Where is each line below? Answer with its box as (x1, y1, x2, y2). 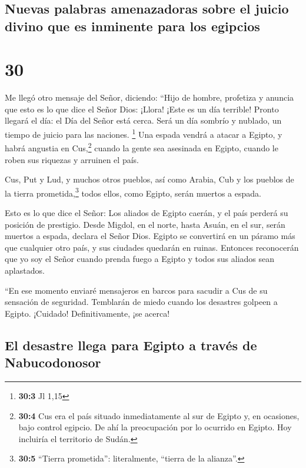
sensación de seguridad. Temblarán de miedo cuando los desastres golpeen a (5, 296, 278, 308)
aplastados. (5, 264, 45, 276)
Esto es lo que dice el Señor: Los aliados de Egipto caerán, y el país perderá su (5, 207, 288, 219)
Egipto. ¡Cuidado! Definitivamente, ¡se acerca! (5, 307, 170, 319)
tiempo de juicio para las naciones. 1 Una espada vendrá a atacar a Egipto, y (5, 127, 282, 140)
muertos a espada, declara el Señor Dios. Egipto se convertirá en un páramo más (5, 230, 295, 242)
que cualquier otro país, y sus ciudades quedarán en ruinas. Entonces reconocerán (5, 241, 299, 253)
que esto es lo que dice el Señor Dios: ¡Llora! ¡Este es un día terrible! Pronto (5, 102, 279, 115)
